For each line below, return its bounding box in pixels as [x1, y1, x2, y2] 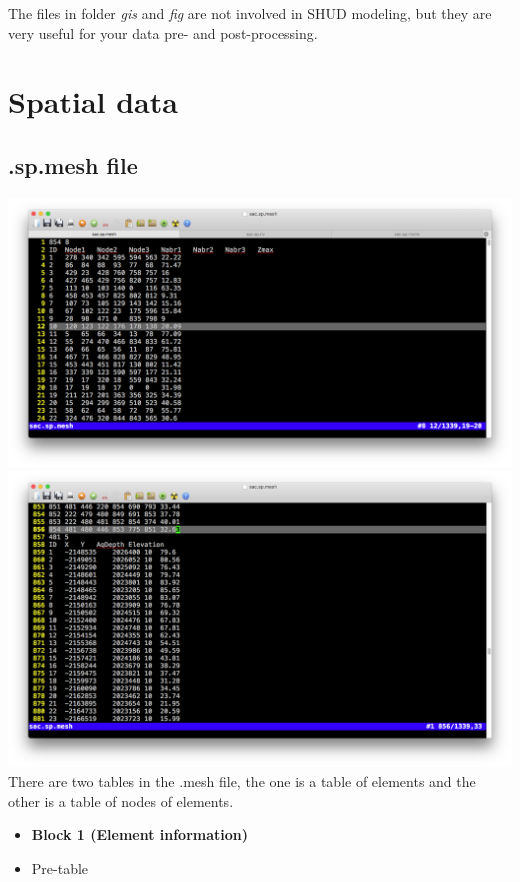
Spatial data [8, 81, 178, 122]
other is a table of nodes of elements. [8, 790, 234, 811]
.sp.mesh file [8, 149, 138, 180]
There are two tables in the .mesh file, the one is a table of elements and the [8, 770, 476, 791]
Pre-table [31, 857, 89, 878]
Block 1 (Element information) [31, 824, 249, 845]
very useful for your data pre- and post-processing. [8, 22, 318, 43]
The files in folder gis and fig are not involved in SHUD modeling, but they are [8, 3, 492, 23]
